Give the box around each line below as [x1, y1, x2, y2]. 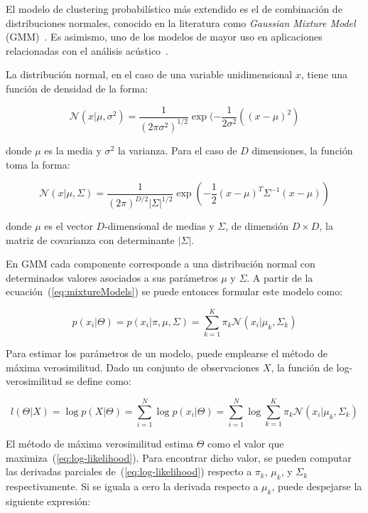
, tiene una [301, 67, 348, 82]
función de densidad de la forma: [6, 80, 148, 95]
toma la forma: [6, 157, 70, 171]
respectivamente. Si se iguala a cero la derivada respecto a [6, 479, 259, 494]
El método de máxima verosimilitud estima [6, 436, 194, 451]
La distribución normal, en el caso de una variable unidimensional [6, 67, 293, 82]
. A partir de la [247, 270, 313, 285]
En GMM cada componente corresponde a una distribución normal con [6, 256, 315, 271]
